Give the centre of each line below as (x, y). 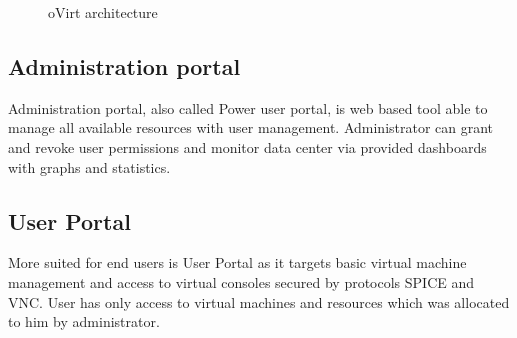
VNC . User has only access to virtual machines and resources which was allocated (259, 301)
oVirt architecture (103, 12)
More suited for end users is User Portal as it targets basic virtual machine (237, 262)
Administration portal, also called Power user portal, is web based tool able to (248, 107)
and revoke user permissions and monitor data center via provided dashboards (247, 146)
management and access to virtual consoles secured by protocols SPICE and (241, 281)
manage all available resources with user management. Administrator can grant (251, 127)
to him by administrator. (84, 321)
